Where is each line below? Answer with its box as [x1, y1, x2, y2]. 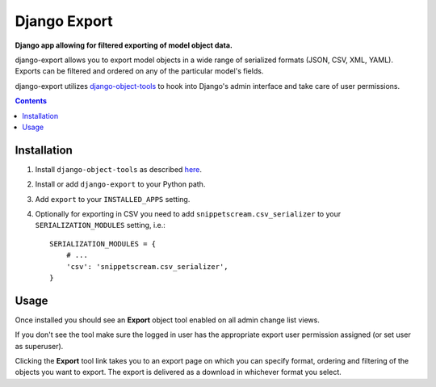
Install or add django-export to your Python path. [35, 179, 206, 189]
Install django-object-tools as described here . [35, 164, 202, 174]
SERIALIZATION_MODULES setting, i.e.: [35, 221, 166, 230]
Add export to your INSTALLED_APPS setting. [35, 194, 191, 204]
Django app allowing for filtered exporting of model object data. [15, 40, 233, 50]
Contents [15, 96, 48, 106]
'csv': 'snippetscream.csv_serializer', [65, 262, 229, 271]
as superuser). [15, 341, 64, 351]
